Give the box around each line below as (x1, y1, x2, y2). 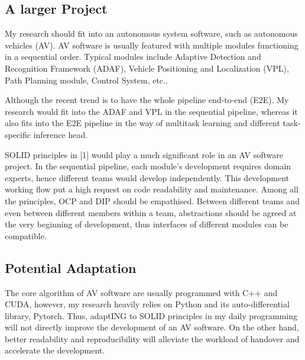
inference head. (33, 128, 88, 140)
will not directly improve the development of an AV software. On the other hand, (5, 321, 299, 333)
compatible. (5, 229, 47, 242)
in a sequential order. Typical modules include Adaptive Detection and (5, 50, 261, 63)
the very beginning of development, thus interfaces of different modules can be (5, 218, 288, 230)
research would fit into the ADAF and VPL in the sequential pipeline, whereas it (5, 105, 298, 117)
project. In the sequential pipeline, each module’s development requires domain (5, 160, 291, 172)
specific (5, 128, 31, 140)
